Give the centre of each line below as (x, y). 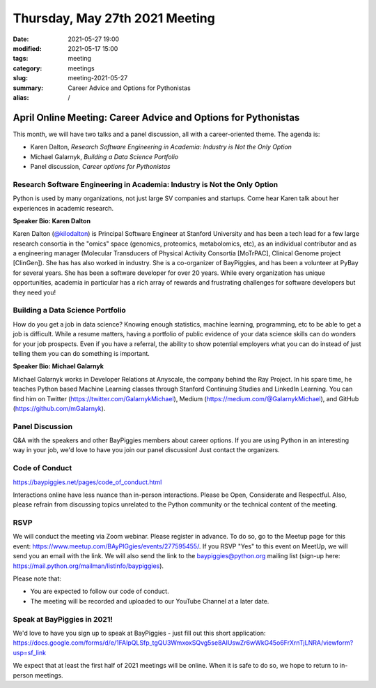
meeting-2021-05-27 (98, 78)
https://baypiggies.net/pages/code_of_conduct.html (87, 482)
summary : (28, 88)
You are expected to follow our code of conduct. (100, 591)
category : (28, 68)
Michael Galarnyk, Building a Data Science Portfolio (104, 156)
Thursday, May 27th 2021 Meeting (114, 18)
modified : (27, 48)
